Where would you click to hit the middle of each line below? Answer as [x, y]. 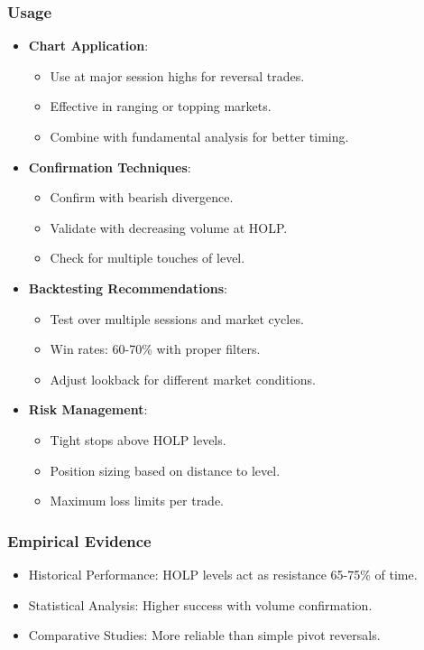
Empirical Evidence [79, 540]
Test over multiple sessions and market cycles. [177, 318]
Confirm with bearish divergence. [142, 197]
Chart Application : [88, 46]
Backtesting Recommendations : [128, 288]
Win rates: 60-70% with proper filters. [155, 349]
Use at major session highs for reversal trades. [177, 75]
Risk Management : [88, 409]
